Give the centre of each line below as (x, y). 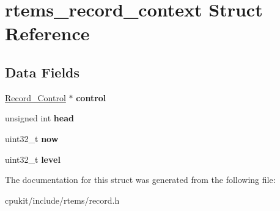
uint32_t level (33, 159)
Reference (47, 33)
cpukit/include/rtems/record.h (62, 200)
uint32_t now (32, 138)
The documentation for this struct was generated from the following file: (140, 180)
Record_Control (35, 97)
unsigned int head (39, 118)
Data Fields (42, 72)
